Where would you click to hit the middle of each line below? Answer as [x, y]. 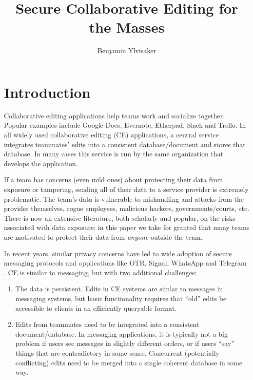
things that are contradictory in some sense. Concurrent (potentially [117, 352]
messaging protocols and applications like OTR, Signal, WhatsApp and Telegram [125, 263]
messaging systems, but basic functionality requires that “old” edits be [121, 298]
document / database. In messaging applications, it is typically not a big [121, 333]
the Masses [127, 27]
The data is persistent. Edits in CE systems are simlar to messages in [119, 289]
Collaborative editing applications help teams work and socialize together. [115, 115]
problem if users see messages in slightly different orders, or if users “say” [125, 343]
